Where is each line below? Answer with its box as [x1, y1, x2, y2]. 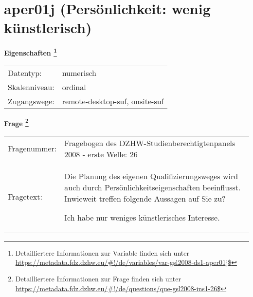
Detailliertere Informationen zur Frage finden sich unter [15, 274, 181, 283]
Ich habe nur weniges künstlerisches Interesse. [64, 211, 220, 223]
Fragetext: [8, 191, 42, 203]
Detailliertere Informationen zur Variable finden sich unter [15, 247, 189, 258]
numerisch [62, 67, 96, 78]
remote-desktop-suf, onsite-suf [62, 95, 164, 107]
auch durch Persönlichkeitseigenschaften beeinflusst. [64, 181, 241, 193]
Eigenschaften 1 [4, 46, 57, 57]
